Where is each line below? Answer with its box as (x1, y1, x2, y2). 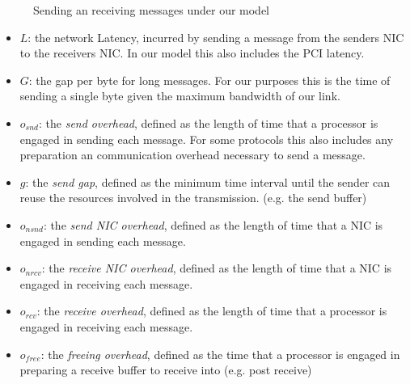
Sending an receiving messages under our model (33, 2, 270, 18)
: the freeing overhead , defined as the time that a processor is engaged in (40, 345, 400, 362)
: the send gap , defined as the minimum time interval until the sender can (25, 173, 391, 190)
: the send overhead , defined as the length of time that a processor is (38, 114, 378, 131)
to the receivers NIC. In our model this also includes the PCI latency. (19, 44, 365, 61)
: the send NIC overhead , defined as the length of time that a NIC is (43, 216, 383, 233)
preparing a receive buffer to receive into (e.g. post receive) (19, 361, 312, 378)
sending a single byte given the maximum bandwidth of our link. (19, 87, 340, 104)
